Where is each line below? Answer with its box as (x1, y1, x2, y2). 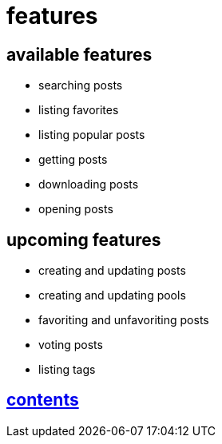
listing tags (38, 363, 96, 377)
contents (6, 390, 79, 410)
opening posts (38, 202, 113, 216)
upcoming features (6, 229, 161, 250)
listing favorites (38, 103, 119, 117)
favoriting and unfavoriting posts (38, 313, 209, 327)
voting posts (38, 338, 103, 352)
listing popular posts (38, 128, 145, 142)
